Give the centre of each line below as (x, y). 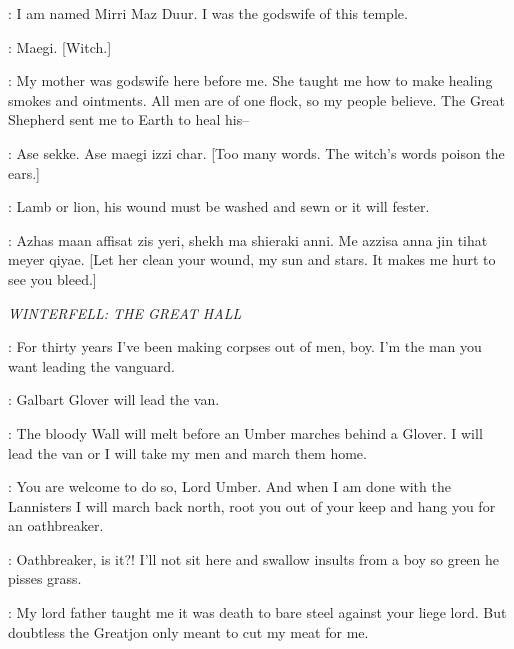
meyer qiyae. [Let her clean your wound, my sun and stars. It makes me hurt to (252, 259)
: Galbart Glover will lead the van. (114, 399)
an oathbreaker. (56, 525)
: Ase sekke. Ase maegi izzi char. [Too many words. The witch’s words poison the (256, 152)
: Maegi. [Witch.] (60, 46)
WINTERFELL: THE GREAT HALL (125, 312)
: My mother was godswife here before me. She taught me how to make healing (250, 80)
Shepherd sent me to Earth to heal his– (129, 119)
